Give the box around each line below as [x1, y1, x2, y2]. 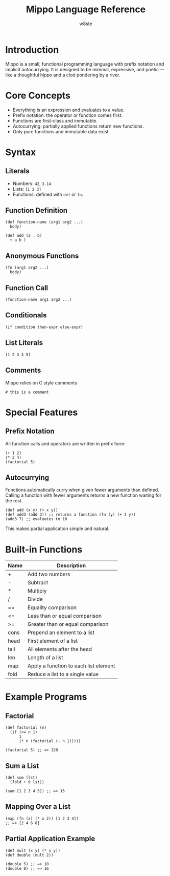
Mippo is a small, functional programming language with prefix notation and [5, 60, 164, 67]
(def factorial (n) [5, 725, 47, 730]
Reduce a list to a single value [27, 670, 99, 678]
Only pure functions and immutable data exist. [12, 128, 110, 134]
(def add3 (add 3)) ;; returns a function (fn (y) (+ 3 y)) [5, 512, 136, 517]
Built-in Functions [5, 543, 83, 555]
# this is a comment [5, 390, 50, 395]
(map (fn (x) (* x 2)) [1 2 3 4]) [5, 816, 79, 821]
